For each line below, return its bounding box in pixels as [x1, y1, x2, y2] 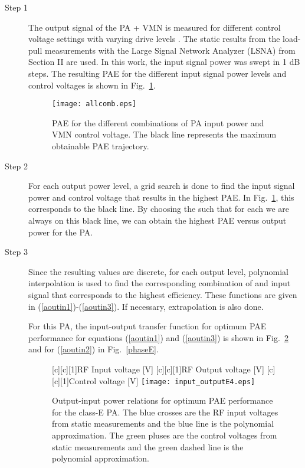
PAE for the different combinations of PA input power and [52, 116, 264, 129]
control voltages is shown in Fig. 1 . [28, 78, 156, 91]
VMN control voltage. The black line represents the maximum [52, 128, 277, 140]
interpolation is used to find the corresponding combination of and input [28, 277, 291, 289]
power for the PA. [28, 225, 93, 238]
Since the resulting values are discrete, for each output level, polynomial [28, 265, 288, 277]
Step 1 [5, 1, 28, 13]
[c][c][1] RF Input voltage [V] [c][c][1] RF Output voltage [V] [52, 362, 264, 375]
